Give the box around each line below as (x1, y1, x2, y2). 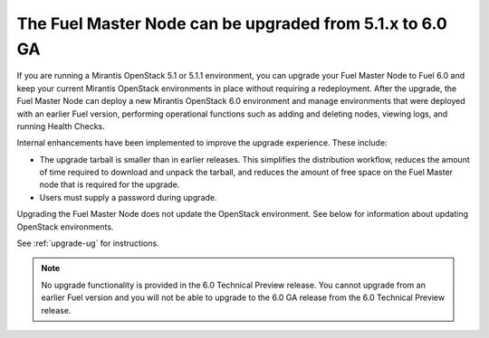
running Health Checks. (16, 120, 106, 131)
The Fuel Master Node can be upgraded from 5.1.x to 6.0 (16, 14, 447, 33)
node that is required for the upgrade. (39, 179, 180, 190)
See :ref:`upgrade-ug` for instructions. (16, 238, 159, 249)
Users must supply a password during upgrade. (39, 192, 217, 202)
